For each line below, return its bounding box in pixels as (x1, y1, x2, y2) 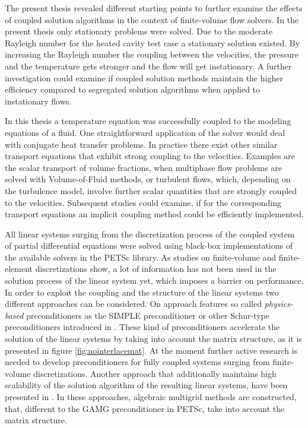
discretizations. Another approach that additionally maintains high (33, 367, 277, 379)
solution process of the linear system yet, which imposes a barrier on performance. (5, 274, 304, 287)
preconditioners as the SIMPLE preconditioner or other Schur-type (26, 309, 269, 321)
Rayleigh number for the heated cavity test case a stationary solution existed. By (5, 36, 300, 49)
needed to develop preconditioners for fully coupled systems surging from (5, 356, 270, 368)
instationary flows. (5, 94, 72, 107)
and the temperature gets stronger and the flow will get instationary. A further (5, 59, 292, 72)
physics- (264, 297, 293, 310)
